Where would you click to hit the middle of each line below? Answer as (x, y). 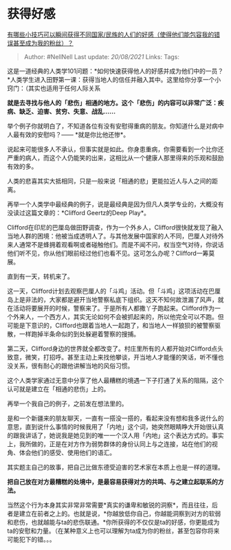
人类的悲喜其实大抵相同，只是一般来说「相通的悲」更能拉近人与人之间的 (109, 181)
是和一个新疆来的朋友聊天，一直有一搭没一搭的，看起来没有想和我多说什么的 (115, 418)
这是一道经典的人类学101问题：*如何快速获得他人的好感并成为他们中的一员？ (115, 71)
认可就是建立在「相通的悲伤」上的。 (58, 388)
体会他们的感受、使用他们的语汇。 (67, 452)
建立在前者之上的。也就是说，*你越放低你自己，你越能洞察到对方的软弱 (120, 514)
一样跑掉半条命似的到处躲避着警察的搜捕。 (79, 333)
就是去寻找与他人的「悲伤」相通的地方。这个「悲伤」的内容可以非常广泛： (112, 102)
